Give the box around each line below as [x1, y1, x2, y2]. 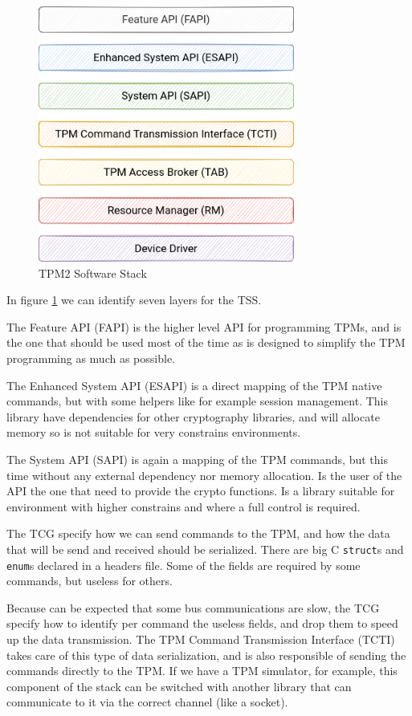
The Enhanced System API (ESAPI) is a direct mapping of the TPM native [6, 376, 382, 393]
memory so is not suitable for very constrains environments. [6, 424, 301, 441]
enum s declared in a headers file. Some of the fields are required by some [6, 556, 361, 573]
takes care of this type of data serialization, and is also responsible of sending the [6, 646, 406, 663]
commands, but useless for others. [6, 572, 173, 589]
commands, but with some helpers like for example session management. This [6, 393, 389, 409]
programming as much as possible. [6, 349, 175, 366]
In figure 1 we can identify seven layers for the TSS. [6, 291, 262, 308]
